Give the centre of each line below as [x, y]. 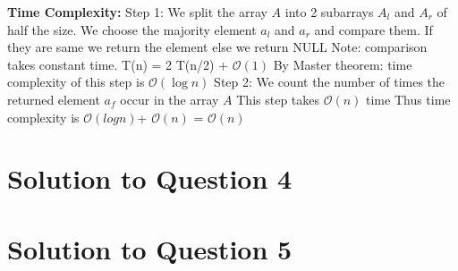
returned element [54, 99]
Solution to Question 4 [150, 178]
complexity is [43, 117]
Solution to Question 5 [150, 248]
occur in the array [170, 99]
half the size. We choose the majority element [132, 29]
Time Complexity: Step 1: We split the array [137, 12]
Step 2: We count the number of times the [330, 82]
